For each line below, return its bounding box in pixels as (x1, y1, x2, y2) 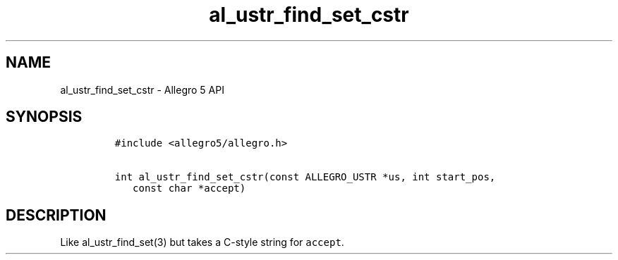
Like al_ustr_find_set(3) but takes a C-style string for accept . (60, 236, 344, 249)
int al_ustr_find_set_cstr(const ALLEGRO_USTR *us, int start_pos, (114, 171, 496, 183)
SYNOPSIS (6, 108, 83, 126)
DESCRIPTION (6, 206, 107, 224)
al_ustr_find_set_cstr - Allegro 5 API (60, 83, 224, 96)
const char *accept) (133, 182, 246, 194)
